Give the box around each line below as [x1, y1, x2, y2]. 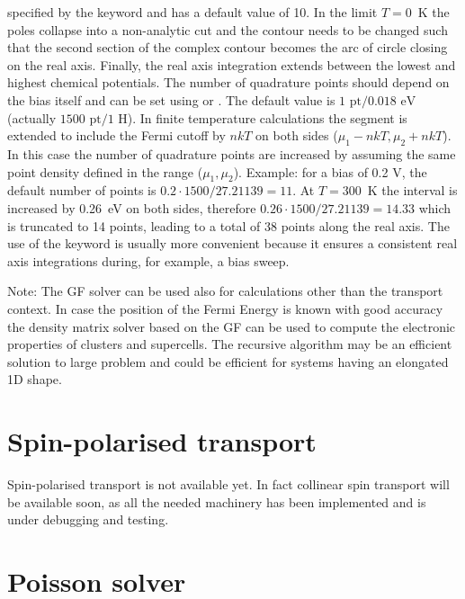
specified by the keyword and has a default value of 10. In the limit [7, 3, 378, 21]
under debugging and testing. [7, 510, 169, 529]
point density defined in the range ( [7, 162, 203, 181]
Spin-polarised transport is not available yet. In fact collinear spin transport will [7, 475, 450, 493]
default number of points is [7, 181, 156, 200]
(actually [7, 108, 57, 127]
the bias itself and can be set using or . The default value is [7, 90, 335, 109]
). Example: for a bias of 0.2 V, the [233, 162, 427, 181]
